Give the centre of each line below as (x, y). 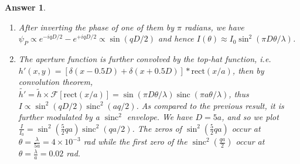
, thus (239, 93)
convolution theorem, (56, 82)
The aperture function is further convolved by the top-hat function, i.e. (145, 58)
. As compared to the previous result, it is (210, 105)
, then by (248, 70)
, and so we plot (250, 117)
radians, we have (214, 27)
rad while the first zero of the (135, 141)
